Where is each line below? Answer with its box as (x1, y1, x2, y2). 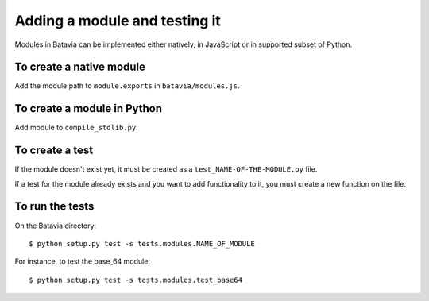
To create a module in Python (14, 102, 163, 115)
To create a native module (14, 60, 146, 74)
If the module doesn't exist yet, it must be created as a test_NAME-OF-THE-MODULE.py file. (14, 164, 318, 174)
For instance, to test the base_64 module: (14, 257, 151, 266)
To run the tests (14, 199, 95, 214)
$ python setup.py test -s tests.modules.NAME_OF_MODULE (29, 239, 256, 248)
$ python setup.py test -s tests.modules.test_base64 (29, 275, 242, 284)
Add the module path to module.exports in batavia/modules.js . (14, 81, 240, 91)
